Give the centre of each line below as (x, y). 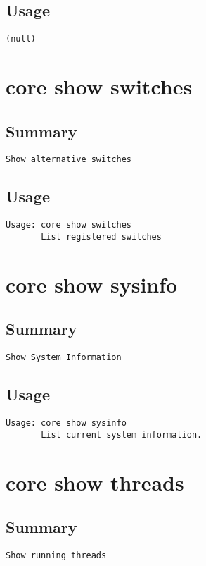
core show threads (95, 482)
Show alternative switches (69, 160)
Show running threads (56, 555)
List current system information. (122, 435)
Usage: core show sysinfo (66, 423)
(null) (21, 39)
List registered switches (101, 236)
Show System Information (64, 358)
